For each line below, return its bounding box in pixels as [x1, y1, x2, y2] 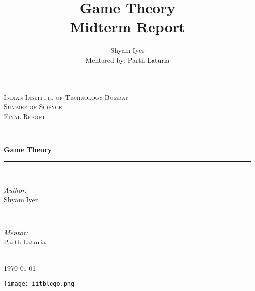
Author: [4, 185, 27, 195]
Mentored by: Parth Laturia [85, 54, 170, 65]
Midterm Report [70, 17, 185, 37]
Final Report [4, 111, 46, 121]
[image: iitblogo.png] [4, 280, 78, 288]
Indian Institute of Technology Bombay [4, 92, 128, 102]
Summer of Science [4, 101, 62, 112]
